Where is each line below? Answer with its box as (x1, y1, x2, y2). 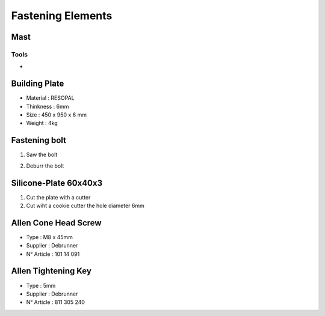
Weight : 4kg (26, 120, 58, 127)
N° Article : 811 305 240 (26, 299, 85, 306)
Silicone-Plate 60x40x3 (11, 178, 103, 188)
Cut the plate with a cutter (26, 193, 91, 201)
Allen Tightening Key (11, 266, 91, 276)
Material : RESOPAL (26, 94, 75, 102)
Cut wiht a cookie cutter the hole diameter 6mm (26, 202, 144, 209)
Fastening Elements (11, 9, 113, 22)
